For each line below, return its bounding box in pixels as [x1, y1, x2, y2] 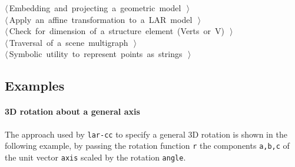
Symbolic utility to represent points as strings [9, 48, 183, 60]
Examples [5, 76, 65, 95]
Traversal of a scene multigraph [9, 36, 128, 48]
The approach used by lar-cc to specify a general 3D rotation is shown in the [5, 128, 287, 140]
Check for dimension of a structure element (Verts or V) [9, 25, 224, 37]
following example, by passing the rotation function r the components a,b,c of [5, 139, 290, 152]
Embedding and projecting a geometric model [9, 2, 181, 14]
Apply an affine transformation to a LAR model [9, 13, 193, 25]
